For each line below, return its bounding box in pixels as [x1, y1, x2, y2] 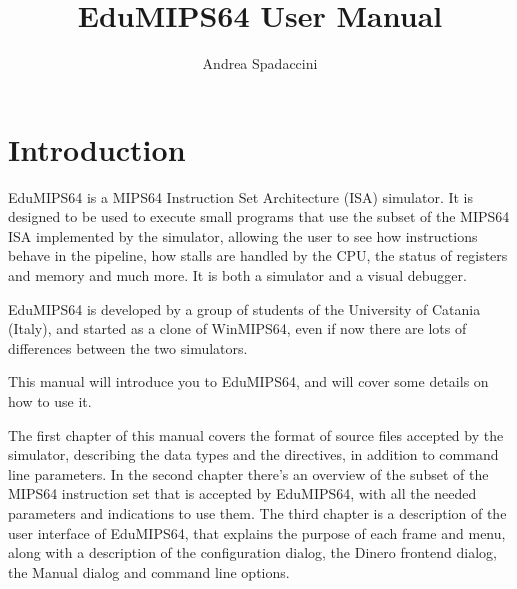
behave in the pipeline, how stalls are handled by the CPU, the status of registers [8, 245, 508, 266]
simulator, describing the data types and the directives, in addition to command [8, 444, 499, 465]
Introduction [8, 128, 186, 169]
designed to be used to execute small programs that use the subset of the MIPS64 [8, 206, 510, 227]
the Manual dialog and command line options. [8, 561, 290, 582]
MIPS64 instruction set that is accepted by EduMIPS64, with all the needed [8, 483, 477, 504]
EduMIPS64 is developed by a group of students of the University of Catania [8, 298, 481, 319]
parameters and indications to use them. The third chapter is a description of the [8, 502, 507, 523]
